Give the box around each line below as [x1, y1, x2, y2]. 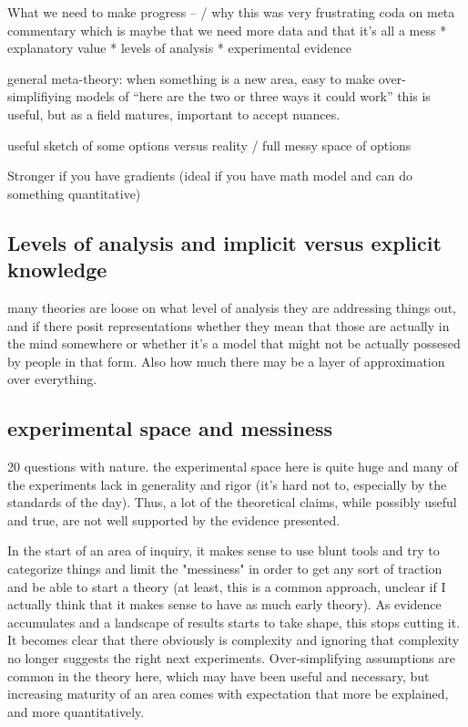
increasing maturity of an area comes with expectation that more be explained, [7, 684, 449, 703]
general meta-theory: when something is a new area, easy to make [7, 68, 375, 88]
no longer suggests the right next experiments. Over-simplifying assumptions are [7, 649, 455, 668]
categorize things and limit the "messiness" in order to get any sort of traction [7, 559, 443, 578]
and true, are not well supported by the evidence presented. [7, 510, 341, 529]
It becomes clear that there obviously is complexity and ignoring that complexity [7, 630, 460, 649]
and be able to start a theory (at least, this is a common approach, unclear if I [7, 576, 446, 596]
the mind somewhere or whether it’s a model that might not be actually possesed [7, 334, 461, 353]
